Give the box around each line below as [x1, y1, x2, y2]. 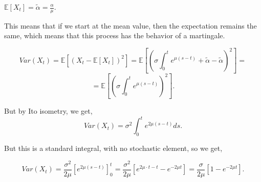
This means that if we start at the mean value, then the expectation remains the [4, 20, 257, 31]
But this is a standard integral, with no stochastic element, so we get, [4, 142, 223, 153]
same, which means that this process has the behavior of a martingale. [4, 30, 225, 41]
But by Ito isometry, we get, [4, 106, 93, 116]
